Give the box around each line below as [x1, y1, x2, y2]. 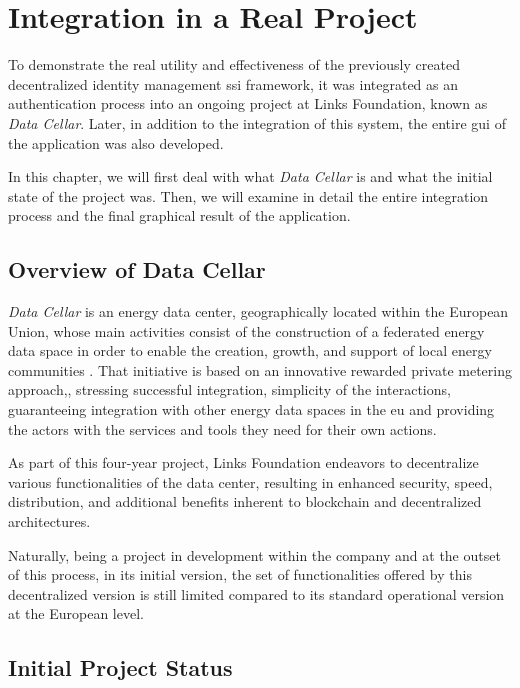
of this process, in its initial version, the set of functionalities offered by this [8, 564, 472, 585]
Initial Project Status [8, 652, 233, 683]
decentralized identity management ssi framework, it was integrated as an [8, 73, 458, 94]
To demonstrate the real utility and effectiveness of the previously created [8, 54, 460, 75]
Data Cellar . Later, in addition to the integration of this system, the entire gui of [8, 112, 506, 133]
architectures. [8, 511, 91, 532]
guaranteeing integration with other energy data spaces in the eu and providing [8, 399, 495, 420]
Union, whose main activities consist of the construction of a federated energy [8, 320, 485, 341]
